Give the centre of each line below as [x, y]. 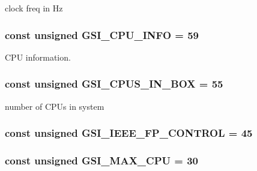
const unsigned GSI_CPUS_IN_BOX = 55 [114, 84]
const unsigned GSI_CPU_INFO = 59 [102, 34]
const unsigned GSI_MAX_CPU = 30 [102, 160]
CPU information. [38, 57]
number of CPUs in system [55, 106]
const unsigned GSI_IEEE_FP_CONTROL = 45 [129, 133]
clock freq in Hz [34, 8]
